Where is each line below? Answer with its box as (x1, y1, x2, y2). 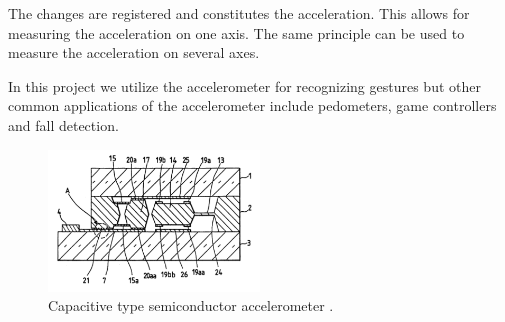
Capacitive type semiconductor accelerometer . (48, 295, 334, 316)
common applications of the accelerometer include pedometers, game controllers (8, 95, 497, 116)
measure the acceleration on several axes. (8, 42, 260, 63)
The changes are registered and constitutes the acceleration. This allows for (8, 3, 470, 23)
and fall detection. (8, 114, 119, 135)
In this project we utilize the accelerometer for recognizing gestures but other (8, 75, 481, 96)
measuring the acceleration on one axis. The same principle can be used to (8, 22, 465, 43)
